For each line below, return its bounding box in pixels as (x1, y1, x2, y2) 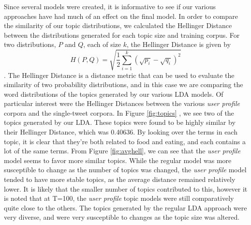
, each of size (83, 39, 121, 49)
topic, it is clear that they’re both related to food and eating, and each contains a (4, 136, 246, 146)
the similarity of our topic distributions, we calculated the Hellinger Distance (4, 20, 232, 30)
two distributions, (4, 39, 56, 49)
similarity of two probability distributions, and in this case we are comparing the (4, 79, 243, 90)
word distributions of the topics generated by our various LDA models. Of (4, 89, 223, 99)
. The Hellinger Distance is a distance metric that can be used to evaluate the (4, 70, 235, 80)
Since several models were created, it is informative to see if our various (4, 1, 216, 11)
